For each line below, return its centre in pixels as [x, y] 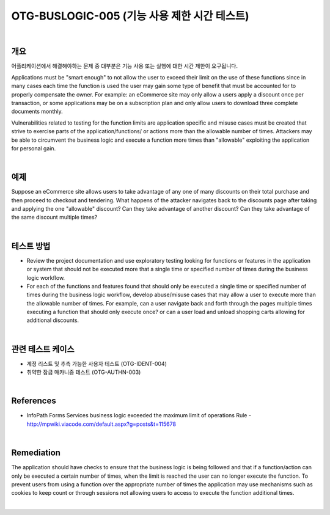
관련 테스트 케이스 [43, 349]
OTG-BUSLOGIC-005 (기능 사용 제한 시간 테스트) [130, 16]
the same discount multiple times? [54, 217]
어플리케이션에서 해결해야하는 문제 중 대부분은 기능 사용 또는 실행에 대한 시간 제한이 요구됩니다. [125, 66]
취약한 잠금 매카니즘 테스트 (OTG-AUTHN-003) [84, 372]
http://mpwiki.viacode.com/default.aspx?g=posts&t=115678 [101, 424]
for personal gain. [34, 148]
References [34, 401]
